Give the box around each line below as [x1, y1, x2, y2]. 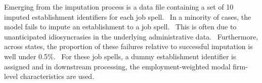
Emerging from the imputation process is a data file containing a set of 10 [4, 2, 234, 12]
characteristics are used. [20, 71, 95, 81]
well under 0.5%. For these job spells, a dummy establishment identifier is [4, 51, 236, 61]
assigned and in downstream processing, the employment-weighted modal [4, 61, 231, 71]
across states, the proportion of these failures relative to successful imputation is [4, 41, 253, 52]
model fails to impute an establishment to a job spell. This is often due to [4, 21, 237, 32]
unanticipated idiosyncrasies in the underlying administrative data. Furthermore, [4, 31, 258, 41]
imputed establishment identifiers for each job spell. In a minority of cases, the [4, 11, 251, 22]
